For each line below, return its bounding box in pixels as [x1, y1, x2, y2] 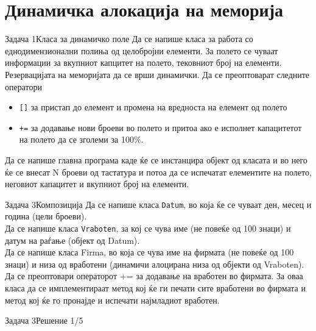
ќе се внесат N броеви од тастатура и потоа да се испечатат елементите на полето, [5, 165, 312, 178]
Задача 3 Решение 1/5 [5, 314, 83, 327]
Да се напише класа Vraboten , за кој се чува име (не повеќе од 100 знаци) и [5, 222, 291, 235]
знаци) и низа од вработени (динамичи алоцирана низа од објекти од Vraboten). [5, 257, 304, 270]
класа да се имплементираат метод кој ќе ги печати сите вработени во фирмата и [5, 282, 306, 294]
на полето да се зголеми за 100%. [19, 133, 144, 146]
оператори [5, 80, 42, 93]
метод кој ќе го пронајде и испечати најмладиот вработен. [5, 293, 220, 306]
